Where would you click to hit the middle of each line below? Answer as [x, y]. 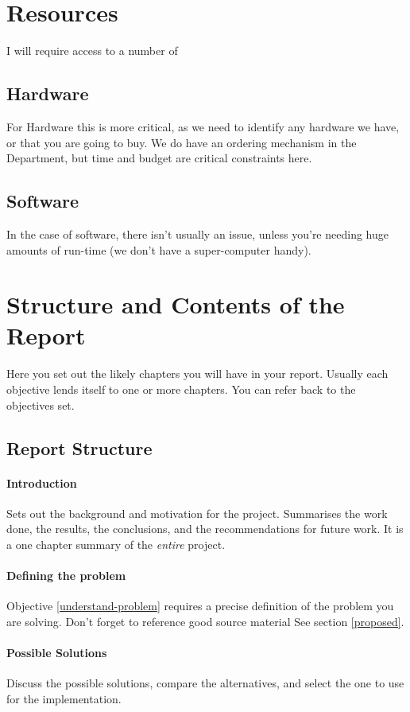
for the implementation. [64, 698]
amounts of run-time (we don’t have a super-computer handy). [159, 249]
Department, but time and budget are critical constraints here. [159, 158]
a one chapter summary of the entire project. [116, 544]
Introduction [42, 482]
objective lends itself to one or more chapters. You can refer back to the [181, 389]
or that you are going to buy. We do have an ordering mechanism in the [182, 142]
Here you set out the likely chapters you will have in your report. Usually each [197, 374]
